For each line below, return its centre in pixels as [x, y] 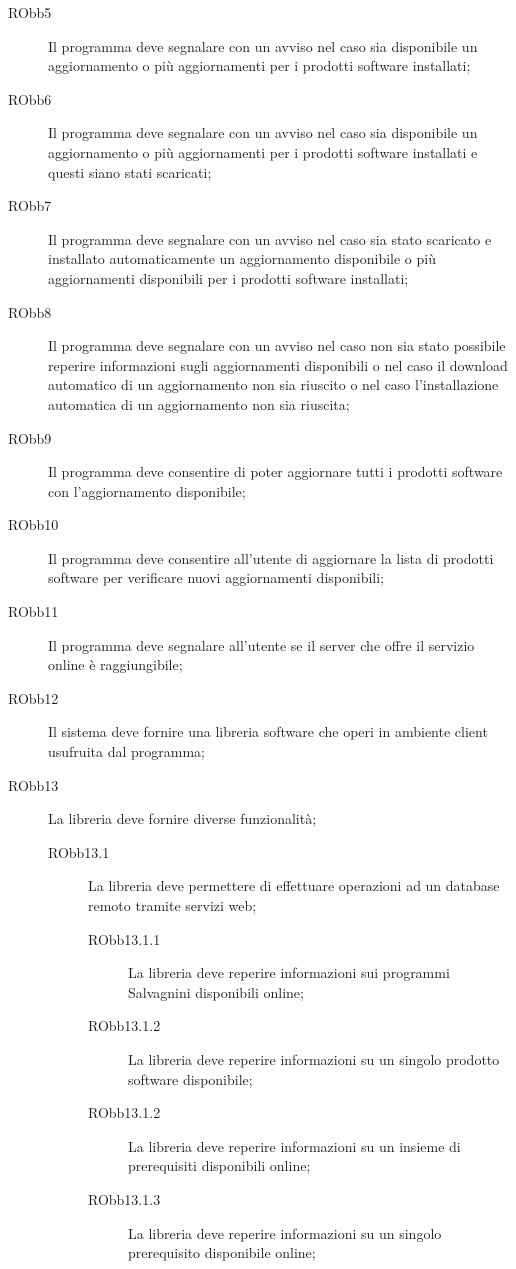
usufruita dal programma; [126, 751]
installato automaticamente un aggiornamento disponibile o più [242, 258]
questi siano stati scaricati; [130, 171]
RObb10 [33, 524]
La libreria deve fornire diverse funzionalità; [182, 818]
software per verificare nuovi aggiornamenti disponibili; [216, 577]
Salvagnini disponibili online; [216, 991]
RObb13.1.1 [124, 938]
